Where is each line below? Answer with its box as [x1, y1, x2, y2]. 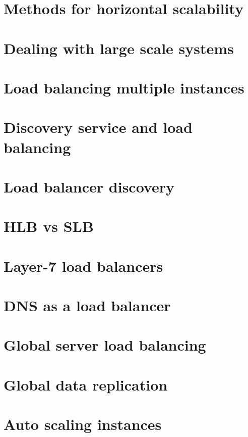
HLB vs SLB [4, 216, 94, 236]
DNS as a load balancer [4, 295, 171, 315]
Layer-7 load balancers [4, 255, 163, 276]
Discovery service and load [4, 117, 193, 137]
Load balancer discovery [4, 176, 174, 197]
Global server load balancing [4, 334, 206, 355]
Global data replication [4, 374, 168, 395]
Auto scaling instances [4, 414, 162, 434]
